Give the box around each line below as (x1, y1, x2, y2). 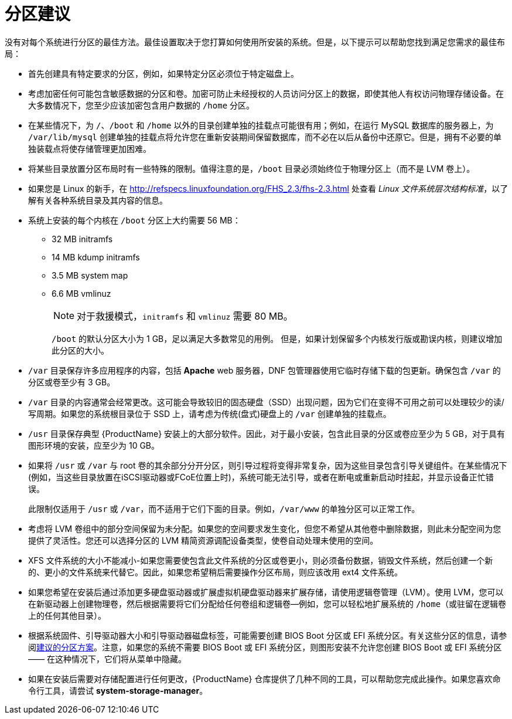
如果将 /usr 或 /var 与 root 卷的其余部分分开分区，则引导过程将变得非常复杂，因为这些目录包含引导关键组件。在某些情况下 (28, 460, 507, 470)
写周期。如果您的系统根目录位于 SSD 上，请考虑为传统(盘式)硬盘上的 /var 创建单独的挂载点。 (28, 408, 391, 419)
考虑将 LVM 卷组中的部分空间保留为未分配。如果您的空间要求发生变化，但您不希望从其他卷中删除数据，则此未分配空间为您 (28, 523, 501, 534)
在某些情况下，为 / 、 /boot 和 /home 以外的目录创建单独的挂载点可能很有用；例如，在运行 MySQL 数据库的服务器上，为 (28, 120, 494, 130)
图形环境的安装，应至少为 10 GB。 (28, 440, 160, 450)
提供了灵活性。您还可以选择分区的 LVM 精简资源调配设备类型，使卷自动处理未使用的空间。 (28, 535, 378, 545)
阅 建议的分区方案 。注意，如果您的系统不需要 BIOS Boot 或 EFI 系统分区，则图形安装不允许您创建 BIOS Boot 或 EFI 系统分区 (28, 642, 502, 652)
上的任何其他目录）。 (28, 610, 106, 620)
